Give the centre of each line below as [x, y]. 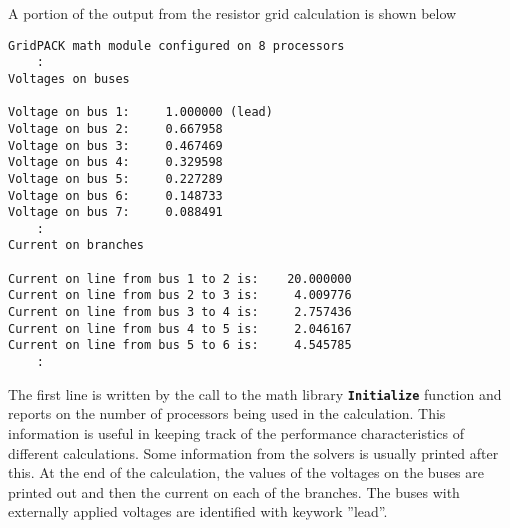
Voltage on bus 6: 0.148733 [115, 195]
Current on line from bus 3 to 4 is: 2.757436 [180, 312]
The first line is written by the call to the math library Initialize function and [255, 393]
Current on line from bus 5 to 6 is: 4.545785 [180, 345]
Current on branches [76, 245]
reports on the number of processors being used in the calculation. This [227, 413]
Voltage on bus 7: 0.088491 [115, 212]
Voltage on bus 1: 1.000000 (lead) [140, 112]
